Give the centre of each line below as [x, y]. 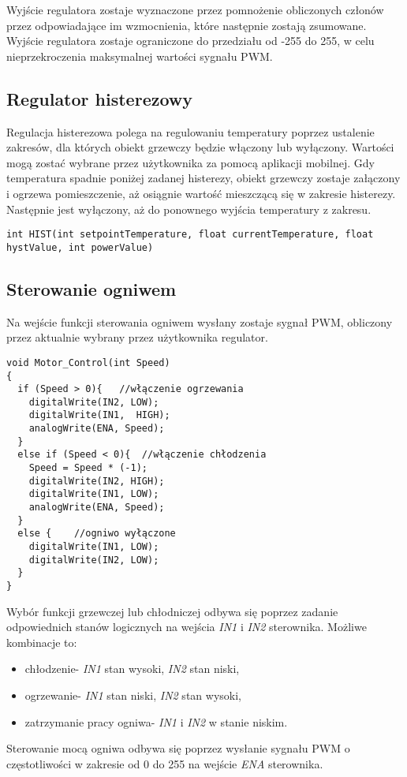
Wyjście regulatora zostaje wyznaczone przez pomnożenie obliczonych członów [195, 9]
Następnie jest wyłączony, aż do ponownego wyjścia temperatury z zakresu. [189, 209]
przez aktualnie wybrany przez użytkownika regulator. [137, 337]
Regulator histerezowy [100, 98]
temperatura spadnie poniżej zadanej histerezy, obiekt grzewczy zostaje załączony [203, 178]
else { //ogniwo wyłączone [97, 534]
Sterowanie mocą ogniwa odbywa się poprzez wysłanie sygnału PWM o [178, 748]
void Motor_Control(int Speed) [88, 362]
